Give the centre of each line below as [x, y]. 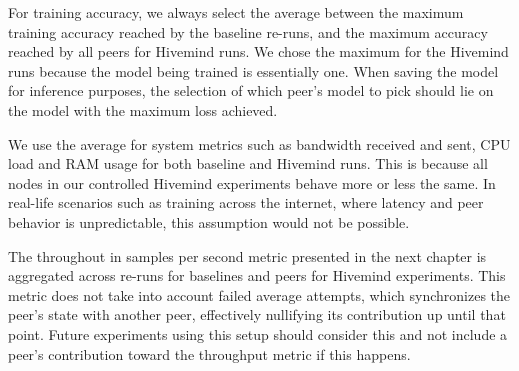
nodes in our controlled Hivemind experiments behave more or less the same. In [252, 182]
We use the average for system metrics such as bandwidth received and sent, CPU [259, 143]
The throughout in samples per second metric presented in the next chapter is [247, 255]
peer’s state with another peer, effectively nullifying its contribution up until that [257, 314]
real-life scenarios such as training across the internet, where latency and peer [246, 202]
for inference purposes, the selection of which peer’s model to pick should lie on [251, 90]
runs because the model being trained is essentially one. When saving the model [253, 70]
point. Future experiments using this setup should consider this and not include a [258, 333]
